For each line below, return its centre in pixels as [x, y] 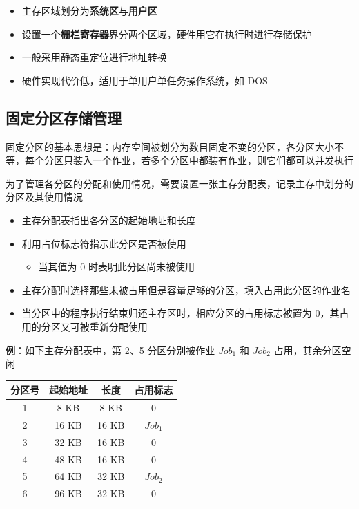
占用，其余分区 [308, 350]
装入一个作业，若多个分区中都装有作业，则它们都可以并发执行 [213, 160]
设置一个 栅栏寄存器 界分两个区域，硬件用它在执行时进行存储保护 [167, 34]
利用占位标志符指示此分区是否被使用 [104, 243]
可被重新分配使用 [109, 326]
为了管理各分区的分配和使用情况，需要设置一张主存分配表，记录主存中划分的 [179, 183]
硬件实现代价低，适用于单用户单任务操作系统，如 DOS [145, 80]
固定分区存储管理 [64, 117]
